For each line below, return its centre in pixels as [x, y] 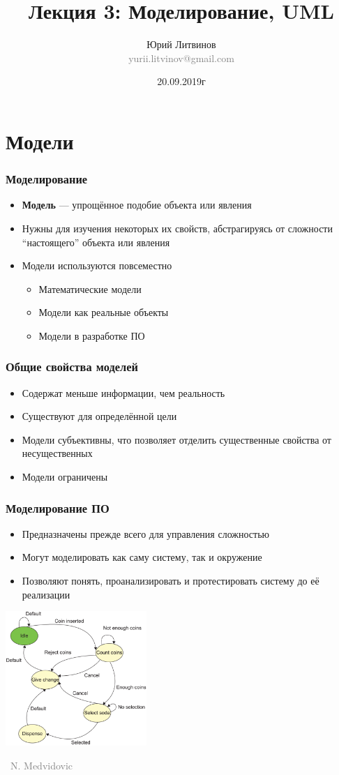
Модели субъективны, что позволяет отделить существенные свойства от [176, 439]
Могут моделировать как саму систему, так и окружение [142, 557]
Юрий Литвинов [181, 44]
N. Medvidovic [42, 765]
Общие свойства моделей [72, 367]
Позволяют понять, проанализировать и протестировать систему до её [171, 581]
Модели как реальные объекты [104, 312]
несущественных [57, 453]
